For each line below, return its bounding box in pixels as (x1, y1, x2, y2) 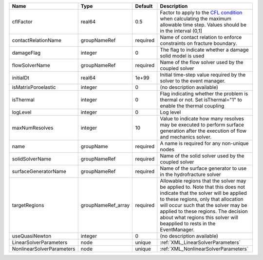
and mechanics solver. (160, 134, 212, 140)
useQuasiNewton (12, 233, 52, 239)
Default (135, 3, 153, 9)
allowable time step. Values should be (160, 21, 247, 28)
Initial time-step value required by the (160, 71, 246, 78)
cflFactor (12, 19, 33, 25)
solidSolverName (12, 156, 51, 162)
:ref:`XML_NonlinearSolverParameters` (160, 245, 248, 252)
